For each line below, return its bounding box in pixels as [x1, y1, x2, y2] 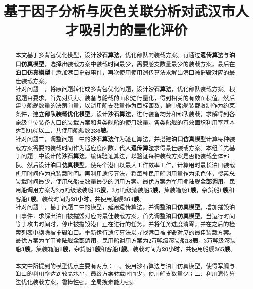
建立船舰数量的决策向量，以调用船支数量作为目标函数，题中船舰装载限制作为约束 [15, 102, 235, 110]
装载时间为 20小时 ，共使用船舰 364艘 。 [42, 194, 145, 203]
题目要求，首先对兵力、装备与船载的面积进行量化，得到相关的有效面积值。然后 [21, 93, 235, 102]
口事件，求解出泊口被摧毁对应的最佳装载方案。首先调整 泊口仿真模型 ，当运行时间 [15, 211, 235, 220]
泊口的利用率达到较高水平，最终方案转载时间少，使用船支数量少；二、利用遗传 [15, 270, 229, 278]
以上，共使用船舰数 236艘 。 [38, 126, 112, 135]
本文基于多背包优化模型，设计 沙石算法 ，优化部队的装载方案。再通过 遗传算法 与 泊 [15, 51, 235, 60]
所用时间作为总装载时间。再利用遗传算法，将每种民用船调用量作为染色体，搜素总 [15, 169, 235, 177]
